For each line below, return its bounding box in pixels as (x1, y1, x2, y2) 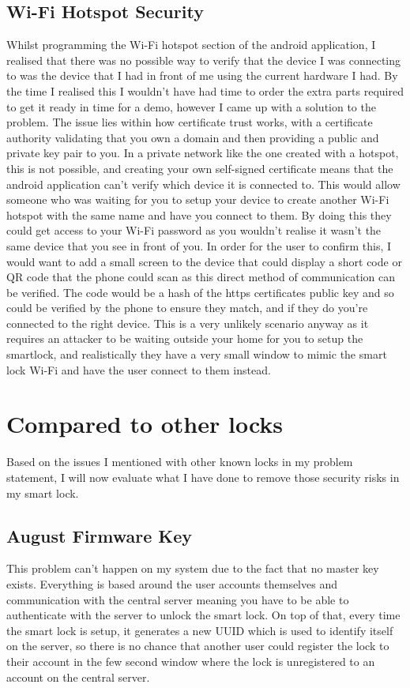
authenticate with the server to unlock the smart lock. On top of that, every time (6, 607, 401, 623)
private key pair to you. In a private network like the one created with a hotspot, (6, 145, 399, 161)
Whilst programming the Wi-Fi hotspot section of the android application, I (6, 36, 376, 53)
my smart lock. (6, 484, 79, 501)
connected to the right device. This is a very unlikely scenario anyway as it (6, 314, 369, 331)
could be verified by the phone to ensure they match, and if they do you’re (6, 299, 368, 316)
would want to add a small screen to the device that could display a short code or (6, 253, 402, 269)
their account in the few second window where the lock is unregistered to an (6, 652, 375, 669)
